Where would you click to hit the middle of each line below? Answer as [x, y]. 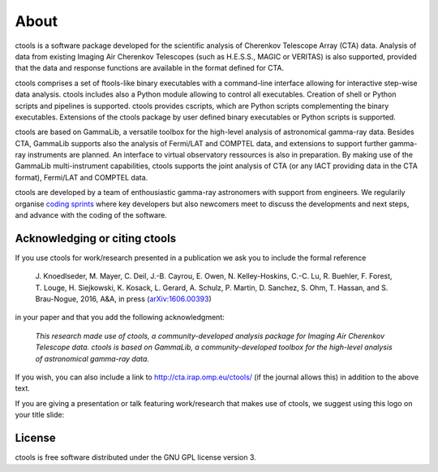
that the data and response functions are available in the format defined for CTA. [149, 68]
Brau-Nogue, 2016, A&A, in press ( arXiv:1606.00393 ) [123, 299]
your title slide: [40, 415]
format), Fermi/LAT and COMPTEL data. [82, 177]
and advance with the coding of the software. [91, 215]
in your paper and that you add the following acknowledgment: [120, 318]
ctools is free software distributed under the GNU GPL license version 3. [136, 457]
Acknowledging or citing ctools [96, 238]
